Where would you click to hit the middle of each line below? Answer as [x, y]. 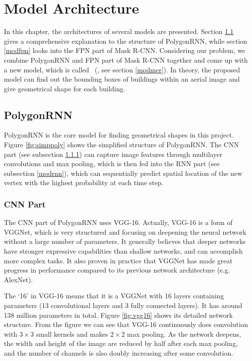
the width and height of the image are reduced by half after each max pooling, [121, 343]
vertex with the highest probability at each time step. [84, 182]
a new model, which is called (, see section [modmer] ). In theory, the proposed [122, 69]
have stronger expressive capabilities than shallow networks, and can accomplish [123, 251]
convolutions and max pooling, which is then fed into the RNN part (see [112, 163]
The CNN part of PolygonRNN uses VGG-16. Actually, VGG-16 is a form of [118, 222]
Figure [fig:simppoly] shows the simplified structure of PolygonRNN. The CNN [121, 145]
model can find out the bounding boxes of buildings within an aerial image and [122, 79]
